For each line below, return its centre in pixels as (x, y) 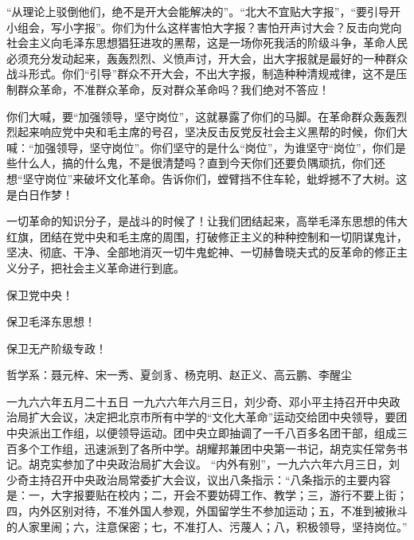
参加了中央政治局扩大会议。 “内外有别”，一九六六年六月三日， (225, 464)
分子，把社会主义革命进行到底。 (101, 267)
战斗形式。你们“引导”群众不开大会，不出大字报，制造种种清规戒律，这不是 (201, 74)
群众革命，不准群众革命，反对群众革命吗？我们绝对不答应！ (173, 89)
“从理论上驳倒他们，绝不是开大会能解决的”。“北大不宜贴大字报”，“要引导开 (204, 11)
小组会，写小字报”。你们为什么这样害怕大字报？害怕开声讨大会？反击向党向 (204, 27)
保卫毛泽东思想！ (51, 321)
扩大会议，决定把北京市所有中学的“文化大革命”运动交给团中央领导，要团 (218, 417)
